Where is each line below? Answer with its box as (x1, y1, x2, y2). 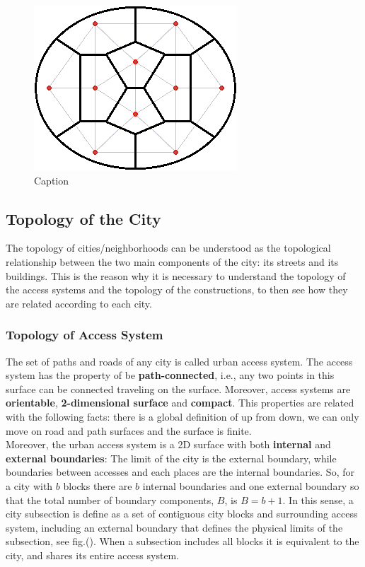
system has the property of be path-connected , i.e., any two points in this (6, 368, 335, 382)
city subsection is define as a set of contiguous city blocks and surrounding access (6, 506, 358, 521)
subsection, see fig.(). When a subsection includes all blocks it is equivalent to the (6, 534, 359, 549)
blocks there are (63, 478, 132, 493)
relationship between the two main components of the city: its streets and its (6, 254, 339, 269)
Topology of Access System (6, 326, 163, 344)
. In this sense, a (282, 492, 354, 507)
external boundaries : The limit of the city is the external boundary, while (6, 450, 337, 465)
